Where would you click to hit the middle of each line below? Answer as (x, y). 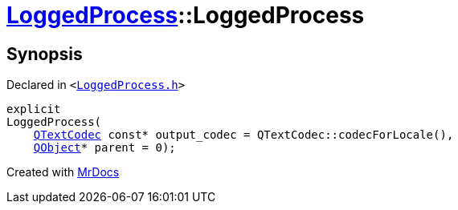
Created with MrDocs (63, 172)
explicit (34, 109)
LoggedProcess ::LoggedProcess (186, 15)
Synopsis (45, 54)
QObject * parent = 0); (104, 148)
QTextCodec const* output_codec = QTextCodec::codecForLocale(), (243, 135)
